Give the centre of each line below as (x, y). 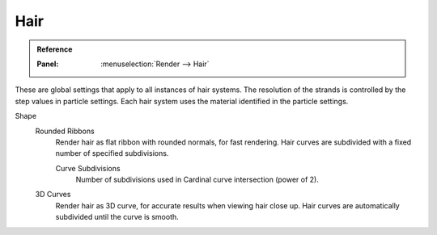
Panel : (48, 64)
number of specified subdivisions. (112, 153)
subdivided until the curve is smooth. (117, 217)
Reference (55, 49)
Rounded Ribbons (65, 131)
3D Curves (53, 195)
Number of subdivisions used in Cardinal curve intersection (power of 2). (197, 180)
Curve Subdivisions (88, 168)
